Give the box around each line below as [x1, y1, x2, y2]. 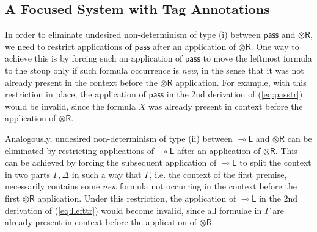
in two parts [5, 167, 51, 180]
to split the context [239, 156, 312, 169]
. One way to [250, 40, 299, 52]
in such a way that [71, 167, 142, 180]
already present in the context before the [5, 76, 158, 88]
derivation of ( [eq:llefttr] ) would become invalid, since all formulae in [5, 203, 262, 216]
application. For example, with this [175, 76, 307, 88]
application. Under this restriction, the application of [37, 191, 236, 204]
